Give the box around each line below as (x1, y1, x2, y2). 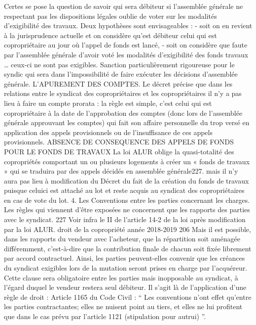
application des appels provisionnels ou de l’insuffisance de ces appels (4, 127, 213, 137)
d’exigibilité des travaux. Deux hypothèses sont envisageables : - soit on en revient (4, 20, 253, 31)
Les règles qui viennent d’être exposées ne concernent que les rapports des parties (4, 204, 250, 215)
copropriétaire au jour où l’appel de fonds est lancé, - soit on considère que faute (4, 40, 248, 50)
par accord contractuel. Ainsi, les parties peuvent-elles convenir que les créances (4, 253, 245, 263)
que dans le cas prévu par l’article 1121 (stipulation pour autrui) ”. (4, 311, 206, 321)
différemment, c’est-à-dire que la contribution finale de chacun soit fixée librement (4, 243, 252, 253)
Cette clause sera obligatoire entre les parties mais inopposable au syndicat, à (4, 272, 238, 282)
